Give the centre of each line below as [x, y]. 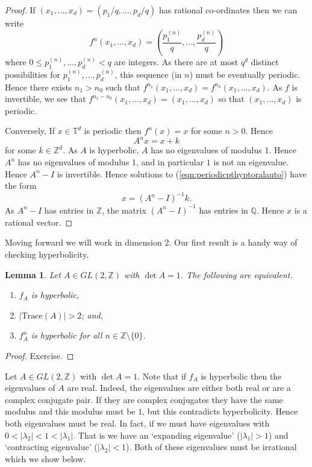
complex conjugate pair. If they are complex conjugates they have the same [144, 399]
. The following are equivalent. [236, 274]
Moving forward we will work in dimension [83, 242]
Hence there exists [39, 87]
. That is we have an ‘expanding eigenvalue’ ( [157, 435]
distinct [265, 62]
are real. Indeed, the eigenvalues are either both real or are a [179, 388]
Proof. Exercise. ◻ [39, 355]
